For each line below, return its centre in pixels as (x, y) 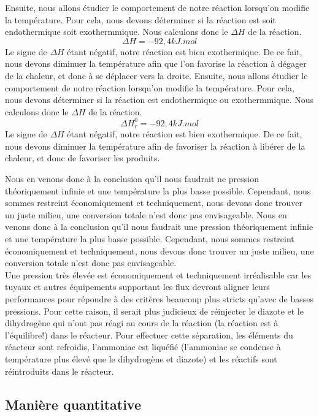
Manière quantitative (73, 404)
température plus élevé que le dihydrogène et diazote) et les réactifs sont (141, 358)
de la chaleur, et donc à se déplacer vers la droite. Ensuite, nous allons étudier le (156, 75)
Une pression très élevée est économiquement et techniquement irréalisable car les (158, 274)
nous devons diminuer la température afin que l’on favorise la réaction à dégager (156, 63)
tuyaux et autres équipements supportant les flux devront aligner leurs (137, 287)
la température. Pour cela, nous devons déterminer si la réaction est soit (140, 19)
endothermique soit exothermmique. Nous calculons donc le (117, 32)
